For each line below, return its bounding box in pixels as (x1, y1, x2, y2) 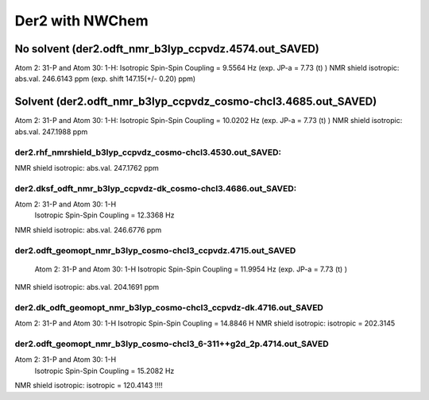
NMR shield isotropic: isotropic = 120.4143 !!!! (14, 381, 163, 390)
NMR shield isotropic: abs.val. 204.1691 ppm (14, 283, 160, 292)
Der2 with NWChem (14, 12, 149, 29)
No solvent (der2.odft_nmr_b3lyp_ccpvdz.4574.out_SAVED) (14, 42, 319, 56)
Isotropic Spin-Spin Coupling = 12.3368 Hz (34, 210, 175, 220)
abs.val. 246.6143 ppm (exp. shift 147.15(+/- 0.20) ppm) (14, 74, 196, 83)
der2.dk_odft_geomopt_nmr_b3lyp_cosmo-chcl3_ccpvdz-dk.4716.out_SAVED (14, 302, 323, 313)
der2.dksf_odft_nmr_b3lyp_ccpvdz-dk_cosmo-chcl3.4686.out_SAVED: (14, 183, 297, 194)
